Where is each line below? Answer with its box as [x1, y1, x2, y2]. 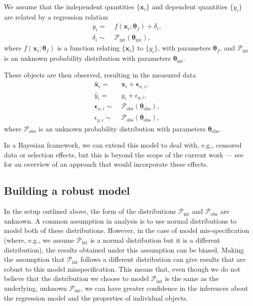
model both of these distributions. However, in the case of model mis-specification [4, 225, 250, 235]
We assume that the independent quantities [4, 1, 135, 11]
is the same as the [164, 273, 219, 283]
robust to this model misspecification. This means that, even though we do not [4, 263, 241, 274]
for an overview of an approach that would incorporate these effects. [4, 159, 208, 169]
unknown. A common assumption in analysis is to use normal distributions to [4, 215, 237, 226]
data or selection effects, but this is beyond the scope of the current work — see [4, 149, 244, 159]
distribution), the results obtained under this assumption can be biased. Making [4, 244, 244, 255]
